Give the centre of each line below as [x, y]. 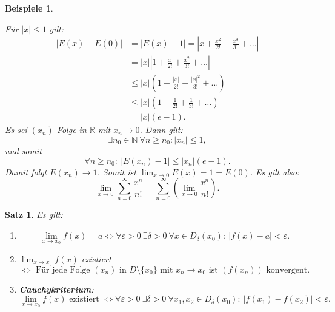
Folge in [71, 130]
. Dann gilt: [161, 130]
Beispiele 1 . [29, 8]
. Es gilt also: [275, 171]
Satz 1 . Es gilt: [34, 215]
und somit [23, 150]
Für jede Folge [63, 270]
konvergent [287, 270]
